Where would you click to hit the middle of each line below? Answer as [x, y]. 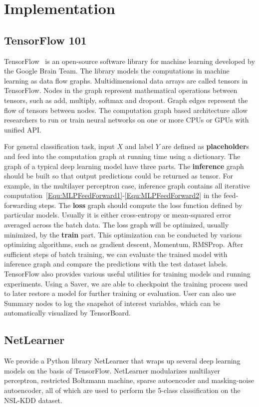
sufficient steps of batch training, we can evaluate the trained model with [116, 254]
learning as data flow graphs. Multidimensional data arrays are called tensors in [126, 80]
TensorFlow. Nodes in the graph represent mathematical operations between [121, 90]
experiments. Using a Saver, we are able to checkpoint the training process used [126, 283]
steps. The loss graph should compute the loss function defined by [141, 205]
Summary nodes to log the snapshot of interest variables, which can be [112, 303]
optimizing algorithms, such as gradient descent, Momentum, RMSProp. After [124, 244]
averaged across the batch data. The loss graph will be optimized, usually [117, 225]
